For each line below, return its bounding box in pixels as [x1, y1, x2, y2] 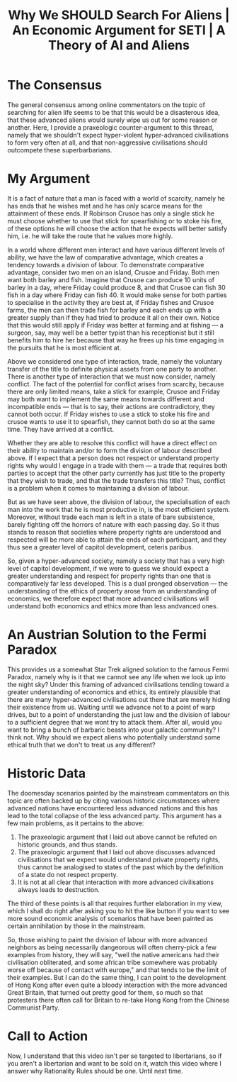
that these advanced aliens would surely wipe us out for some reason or [7, 116, 218, 124]
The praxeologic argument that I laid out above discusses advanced [17, 847, 216, 856]
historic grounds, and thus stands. [17, 840, 118, 849]
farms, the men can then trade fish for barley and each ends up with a [7, 306, 212, 314]
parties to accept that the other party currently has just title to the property [7, 469, 225, 477]
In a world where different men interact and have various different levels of [7, 245, 225, 254]
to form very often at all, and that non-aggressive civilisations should [7, 138, 207, 147]
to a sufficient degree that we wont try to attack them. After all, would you [7, 718, 222, 726]
